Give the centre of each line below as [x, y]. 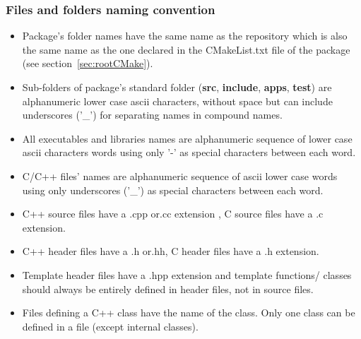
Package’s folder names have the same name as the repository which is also [185, 36]
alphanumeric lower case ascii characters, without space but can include [177, 101]
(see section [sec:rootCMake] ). [88, 63]
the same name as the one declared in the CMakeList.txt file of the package [186, 49]
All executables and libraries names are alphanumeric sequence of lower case [187, 138]
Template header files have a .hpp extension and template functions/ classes [187, 274]
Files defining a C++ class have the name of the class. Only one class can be [189, 313]
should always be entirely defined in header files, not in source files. [168, 289]
